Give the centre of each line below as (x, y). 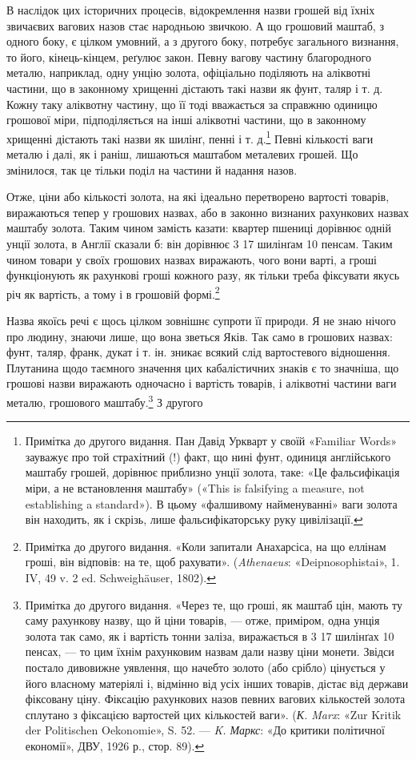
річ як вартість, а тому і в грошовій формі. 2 (113, 292)
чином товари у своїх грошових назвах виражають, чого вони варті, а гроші (192, 259)
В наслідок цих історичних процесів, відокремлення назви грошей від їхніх (191, 10)
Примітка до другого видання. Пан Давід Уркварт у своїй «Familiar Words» (211, 441)
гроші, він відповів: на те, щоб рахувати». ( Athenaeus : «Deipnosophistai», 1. (212, 562)
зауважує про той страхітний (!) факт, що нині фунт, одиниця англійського (208, 456)
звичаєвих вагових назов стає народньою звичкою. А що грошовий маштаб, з (195, 25)
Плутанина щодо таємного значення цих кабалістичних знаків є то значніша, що (203, 367)
